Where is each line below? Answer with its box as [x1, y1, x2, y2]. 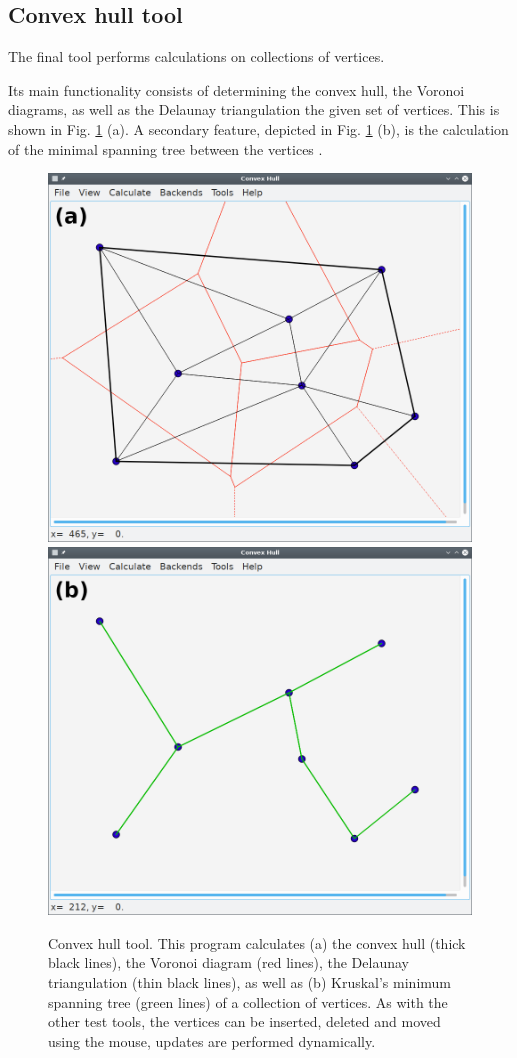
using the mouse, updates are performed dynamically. [48, 1030, 376, 1051]
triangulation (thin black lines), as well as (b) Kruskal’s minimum [48, 972, 451, 993]
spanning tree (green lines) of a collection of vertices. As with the [48, 991, 448, 1012]
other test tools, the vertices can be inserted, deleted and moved [48, 1011, 441, 1032]
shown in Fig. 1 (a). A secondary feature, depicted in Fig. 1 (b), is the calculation [8, 118, 509, 139]
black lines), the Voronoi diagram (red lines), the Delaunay [48, 952, 409, 973]
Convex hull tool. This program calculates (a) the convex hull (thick [48, 932, 466, 953]
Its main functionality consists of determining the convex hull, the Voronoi [8, 79, 465, 100]
